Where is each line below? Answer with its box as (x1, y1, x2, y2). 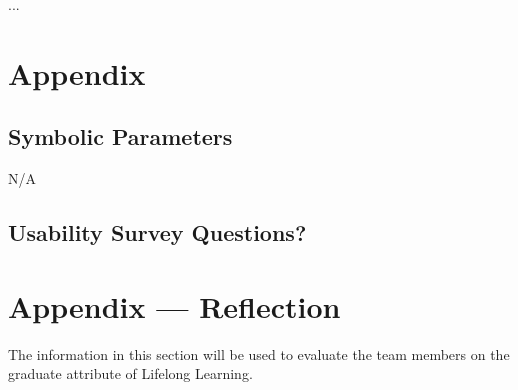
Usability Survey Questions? (8, 217, 307, 248)
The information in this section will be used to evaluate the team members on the (8, 343, 510, 364)
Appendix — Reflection (8, 285, 341, 326)
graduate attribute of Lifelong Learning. (8, 363, 253, 384)
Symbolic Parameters (8, 121, 233, 152)
